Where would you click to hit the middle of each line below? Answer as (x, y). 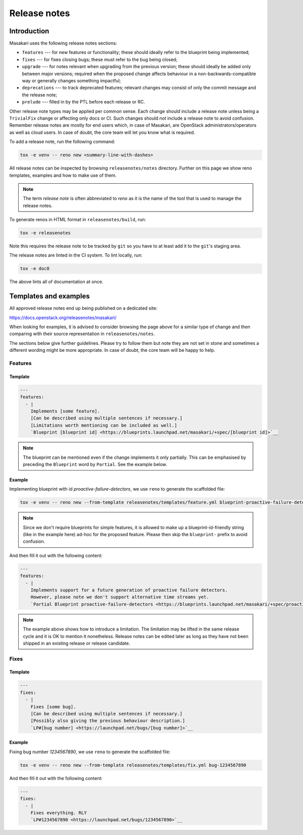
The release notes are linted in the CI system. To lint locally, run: (76, 255)
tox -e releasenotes (45, 233)
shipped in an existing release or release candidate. (77, 643)
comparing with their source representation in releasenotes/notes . (82, 334)
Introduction (29, 31)
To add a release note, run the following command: (62, 142)
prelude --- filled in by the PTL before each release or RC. (84, 102)
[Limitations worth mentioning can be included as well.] (104, 425)
